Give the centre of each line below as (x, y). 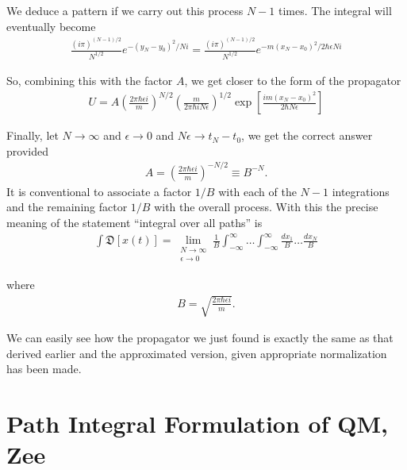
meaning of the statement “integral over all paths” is (134, 222)
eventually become (51, 26)
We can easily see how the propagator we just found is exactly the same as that (200, 338)
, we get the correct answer (307, 135)
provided (27, 150)
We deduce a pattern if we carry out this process (125, 10)
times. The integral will (335, 10)
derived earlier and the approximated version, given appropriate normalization (197, 353)
